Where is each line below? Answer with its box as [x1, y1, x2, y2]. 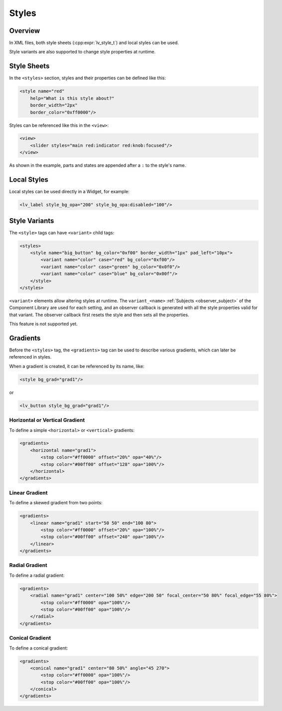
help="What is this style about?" [30, 95, 115, 101]
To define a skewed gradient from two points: [9, 500, 103, 506]
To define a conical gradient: [9, 645, 68, 651]
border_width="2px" [30, 102, 78, 108]
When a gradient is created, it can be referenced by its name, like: [9, 363, 144, 369]
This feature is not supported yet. [9, 321, 78, 327]
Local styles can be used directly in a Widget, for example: [9, 189, 130, 195]
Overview [9, 26, 40, 35]
